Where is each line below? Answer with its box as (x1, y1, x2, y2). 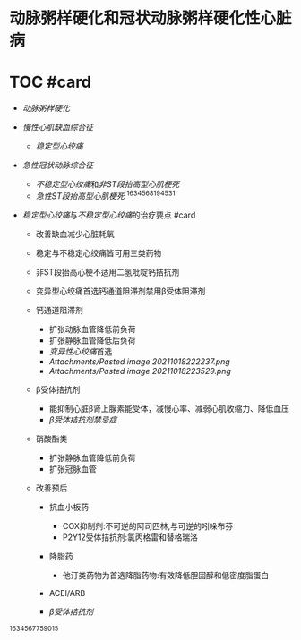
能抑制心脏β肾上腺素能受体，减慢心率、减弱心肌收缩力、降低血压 (48, 403, 289, 414)
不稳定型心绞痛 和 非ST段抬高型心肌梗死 (35, 179, 180, 190)
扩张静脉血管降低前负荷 (48, 452, 136, 463)
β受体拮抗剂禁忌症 (48, 414, 117, 425)
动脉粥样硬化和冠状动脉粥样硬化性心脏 (9, 8, 293, 29)
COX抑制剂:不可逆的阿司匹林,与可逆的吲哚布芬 (62, 520, 234, 531)
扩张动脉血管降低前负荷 (48, 323, 136, 334)
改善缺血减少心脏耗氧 (35, 228, 115, 239)
